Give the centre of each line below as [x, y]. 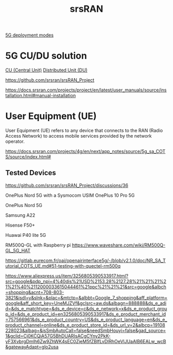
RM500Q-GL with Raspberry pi [38, 245]
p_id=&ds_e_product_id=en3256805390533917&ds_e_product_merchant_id [86, 314]
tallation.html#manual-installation [41, 96]
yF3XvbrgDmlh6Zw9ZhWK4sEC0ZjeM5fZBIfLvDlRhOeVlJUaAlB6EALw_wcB [86, 341]
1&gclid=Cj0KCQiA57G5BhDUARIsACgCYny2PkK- [58, 336]
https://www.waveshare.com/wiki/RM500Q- [119, 245]
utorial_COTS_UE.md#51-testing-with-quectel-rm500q [63, 266]
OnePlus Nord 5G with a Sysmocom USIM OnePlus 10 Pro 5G [70, 195]
